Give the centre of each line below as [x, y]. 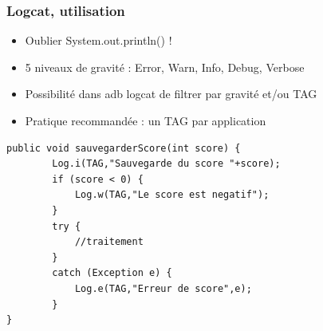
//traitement [109, 242]
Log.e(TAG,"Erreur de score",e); [163, 288]
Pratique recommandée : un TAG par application [146, 120]
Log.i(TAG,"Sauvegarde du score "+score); [166, 164]
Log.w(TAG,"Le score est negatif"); [172, 195]
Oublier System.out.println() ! [98, 40]
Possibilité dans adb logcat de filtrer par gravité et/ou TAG [171, 94]
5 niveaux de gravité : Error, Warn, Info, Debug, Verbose [165, 67]
